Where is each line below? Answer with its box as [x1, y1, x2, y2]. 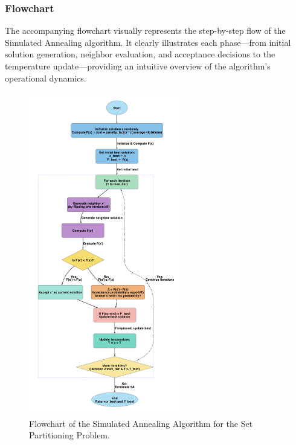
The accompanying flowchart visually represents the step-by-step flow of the [5, 24, 286, 37]
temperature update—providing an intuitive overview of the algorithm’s [5, 60, 271, 72]
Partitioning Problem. [29, 429, 110, 441]
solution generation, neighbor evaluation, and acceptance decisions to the [5, 48, 275, 60]
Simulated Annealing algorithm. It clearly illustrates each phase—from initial [5, 36, 291, 48]
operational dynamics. [5, 71, 86, 84]
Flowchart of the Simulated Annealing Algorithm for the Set [29, 417, 253, 429]
